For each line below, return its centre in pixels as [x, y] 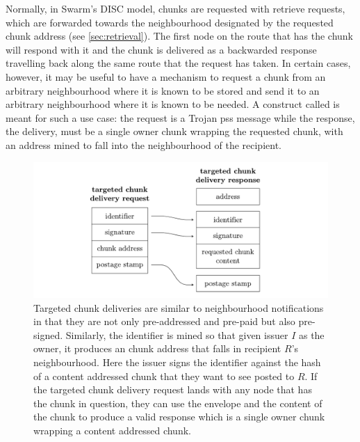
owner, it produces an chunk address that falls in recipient [157, 348]
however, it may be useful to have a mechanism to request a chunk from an [166, 76]
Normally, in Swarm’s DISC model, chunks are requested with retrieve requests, [175, 8]
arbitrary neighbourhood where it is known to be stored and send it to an [163, 90]
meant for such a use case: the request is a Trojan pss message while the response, [180, 117]
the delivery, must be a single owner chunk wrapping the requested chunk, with [174, 131]
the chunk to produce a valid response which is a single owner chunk [179, 417]
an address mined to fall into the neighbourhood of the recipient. [144, 144]
